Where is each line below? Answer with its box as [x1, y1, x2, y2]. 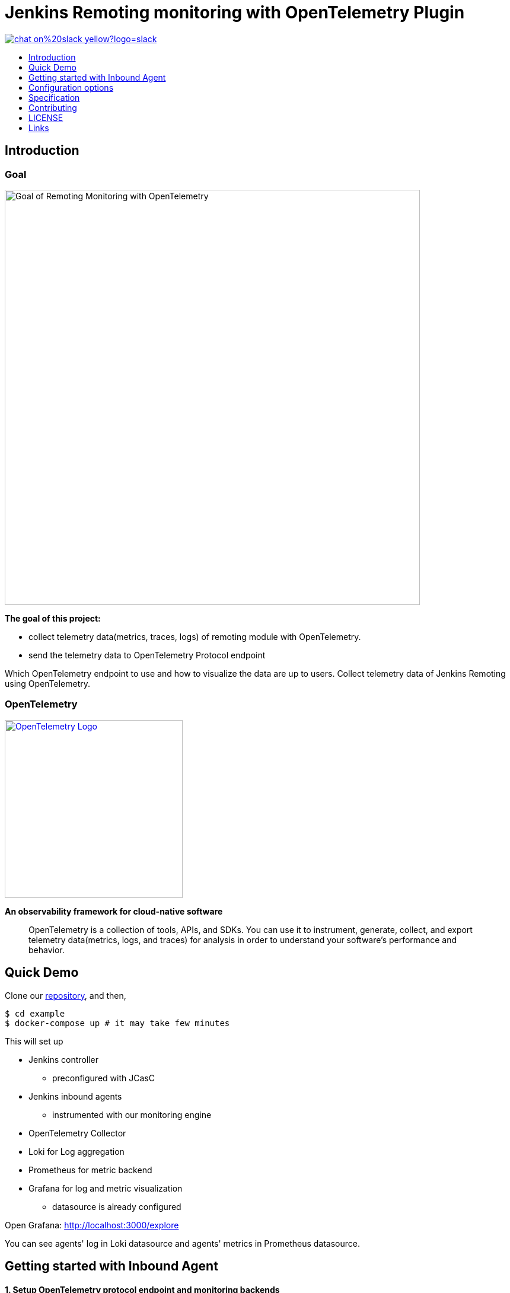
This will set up [5, 1036, 63, 1046]
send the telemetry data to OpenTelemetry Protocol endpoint [28, 649, 266, 660]
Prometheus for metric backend [28, 1164, 152, 1175]
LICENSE [28, 112, 63, 123]
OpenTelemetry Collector [28, 1128, 126, 1138]
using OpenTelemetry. [5, 678, 91, 689]
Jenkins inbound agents [28, 1091, 122, 1101]
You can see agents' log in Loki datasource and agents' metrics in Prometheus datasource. [5, 1238, 360, 1249]
